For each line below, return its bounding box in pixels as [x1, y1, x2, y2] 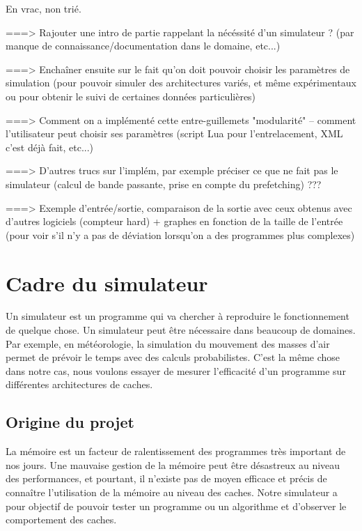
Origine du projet [6, 411, 134, 433]
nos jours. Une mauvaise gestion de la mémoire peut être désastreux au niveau [6, 457, 340, 472]
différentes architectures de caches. [6, 377, 153, 392]
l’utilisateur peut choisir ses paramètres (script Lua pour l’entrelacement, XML [6, 126, 343, 141]
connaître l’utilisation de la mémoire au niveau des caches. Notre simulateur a [6, 484, 338, 499]
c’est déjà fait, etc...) [6, 139, 94, 154]
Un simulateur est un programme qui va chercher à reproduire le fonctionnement [6, 309, 349, 323]
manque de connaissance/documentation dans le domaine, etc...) [6, 38, 281, 53]
